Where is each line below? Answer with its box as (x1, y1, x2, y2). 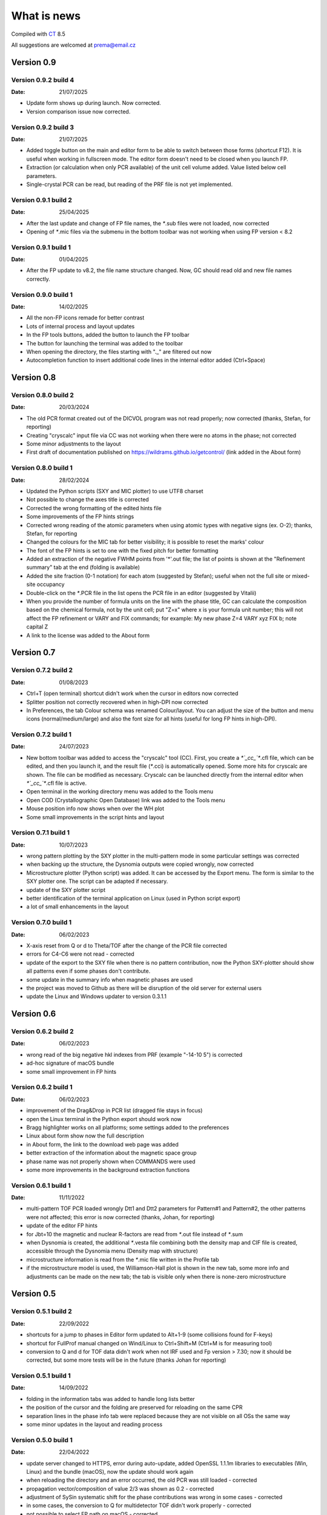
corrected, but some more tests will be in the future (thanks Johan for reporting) (26, 1356, 226, 1363)
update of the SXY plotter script (26, 886, 106, 893)
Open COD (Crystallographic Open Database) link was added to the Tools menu (26, 796, 225, 804)
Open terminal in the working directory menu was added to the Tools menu (26, 788, 214, 795)
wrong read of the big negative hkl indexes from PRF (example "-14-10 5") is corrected (26, 1051, 243, 1058)
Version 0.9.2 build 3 (11, 123, 74, 132)
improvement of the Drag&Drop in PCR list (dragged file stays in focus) (26, 1107, 203, 1114)
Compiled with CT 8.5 (11, 30, 66, 38)
